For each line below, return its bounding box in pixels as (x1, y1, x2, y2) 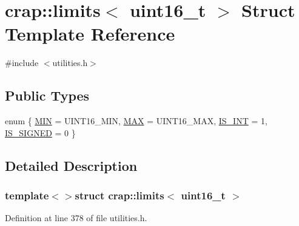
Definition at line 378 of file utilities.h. (5, 211, 147, 224)
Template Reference (5, 21, 175, 46)
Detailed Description (5, 156, 138, 174)
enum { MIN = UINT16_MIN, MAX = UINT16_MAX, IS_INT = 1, (5, 115, 267, 127)
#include (5, 56, 39, 69)
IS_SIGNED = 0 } (5, 126, 76, 139)
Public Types (5, 86, 90, 105)
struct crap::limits (75, 188, 164, 202)
